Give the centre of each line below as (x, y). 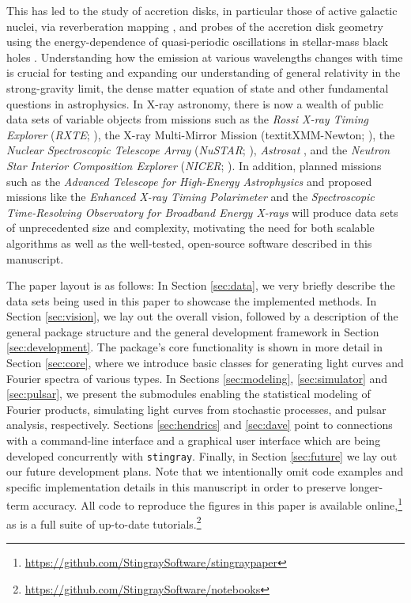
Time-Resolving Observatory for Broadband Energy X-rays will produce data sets (202, 212)
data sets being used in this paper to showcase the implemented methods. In (192, 300)
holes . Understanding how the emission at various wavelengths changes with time (205, 57)
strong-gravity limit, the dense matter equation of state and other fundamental (198, 87)
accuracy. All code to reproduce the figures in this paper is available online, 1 (217, 504)
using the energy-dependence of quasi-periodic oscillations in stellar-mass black (197, 42)
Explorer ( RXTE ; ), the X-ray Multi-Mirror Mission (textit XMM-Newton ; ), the (201, 134)
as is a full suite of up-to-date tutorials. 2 (104, 522)
